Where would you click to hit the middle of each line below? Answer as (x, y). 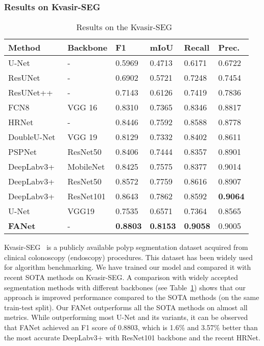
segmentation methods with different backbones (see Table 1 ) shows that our (125, 287)
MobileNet (86, 167)
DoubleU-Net (32, 137)
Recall (197, 48)
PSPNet (23, 152)
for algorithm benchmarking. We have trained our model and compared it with (128, 267)
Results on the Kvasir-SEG (124, 27)
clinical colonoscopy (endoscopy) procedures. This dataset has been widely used (129, 257)
